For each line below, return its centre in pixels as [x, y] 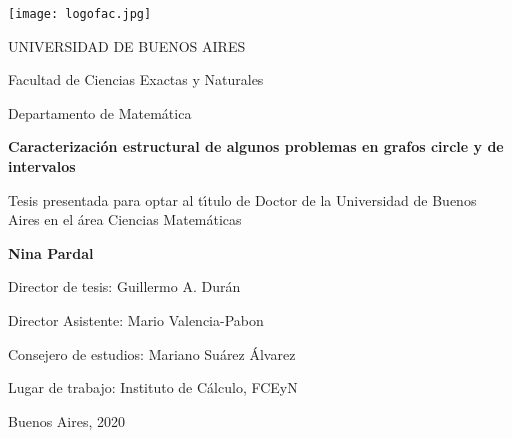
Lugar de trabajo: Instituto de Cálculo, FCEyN [153, 387]
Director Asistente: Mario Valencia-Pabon [136, 320]
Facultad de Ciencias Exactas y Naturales [136, 79]
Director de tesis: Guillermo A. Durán [124, 286]
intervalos [42, 166]
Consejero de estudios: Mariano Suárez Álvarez [152, 353]
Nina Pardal [51, 252]
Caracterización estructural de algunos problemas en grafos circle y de [256, 146]
